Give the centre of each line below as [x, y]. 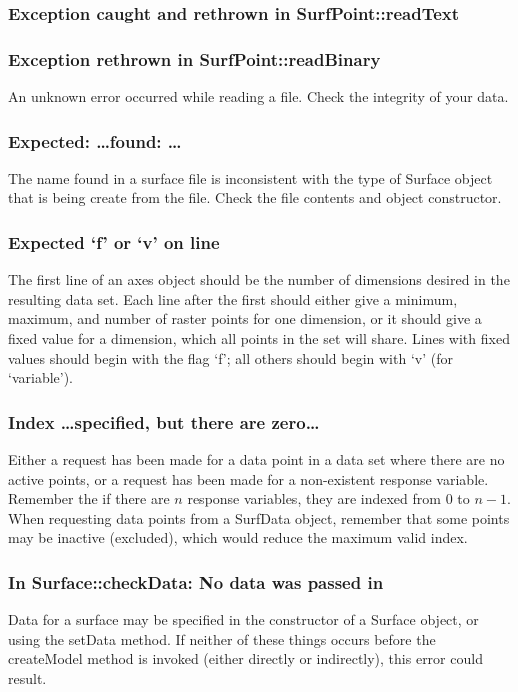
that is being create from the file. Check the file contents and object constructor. [255, 197]
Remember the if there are [89, 498]
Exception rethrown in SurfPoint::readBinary [194, 58]
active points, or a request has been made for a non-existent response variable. [248, 478]
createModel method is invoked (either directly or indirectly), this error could [245, 658]
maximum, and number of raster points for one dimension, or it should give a [245, 318]
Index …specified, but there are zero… [164, 421]
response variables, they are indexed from [314, 498]
